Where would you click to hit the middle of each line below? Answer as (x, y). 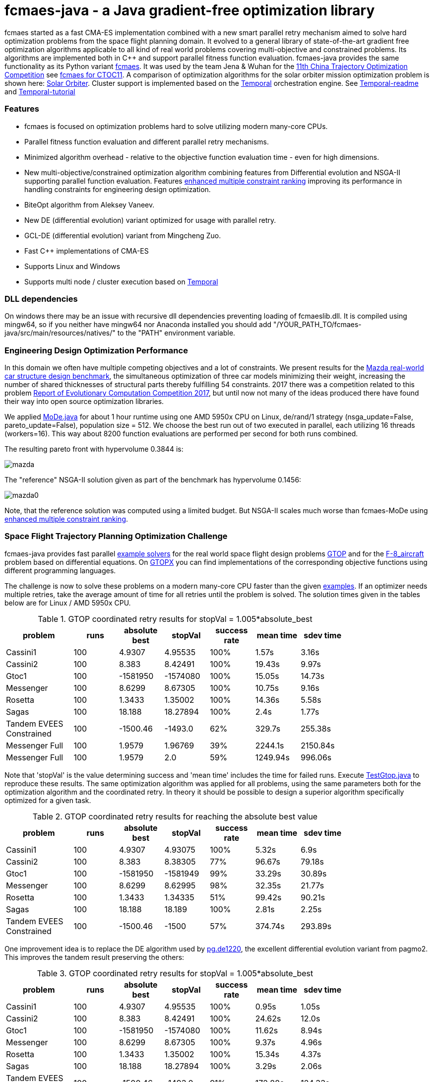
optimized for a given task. (48, 800)
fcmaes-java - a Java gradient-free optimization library (190, 10)
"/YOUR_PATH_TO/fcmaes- (317, 325)
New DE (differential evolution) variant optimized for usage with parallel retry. (150, 220)
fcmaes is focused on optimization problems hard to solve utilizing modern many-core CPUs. (176, 126)
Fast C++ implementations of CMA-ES (87, 251)
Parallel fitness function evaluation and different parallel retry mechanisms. (147, 141)
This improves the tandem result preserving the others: (94, 957)
